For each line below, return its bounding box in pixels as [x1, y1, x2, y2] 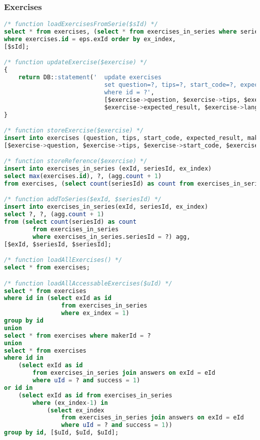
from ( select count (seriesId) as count [4, 218, 136, 226]
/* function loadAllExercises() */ [4, 256, 122, 264]
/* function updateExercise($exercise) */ [4, 59, 147, 66]
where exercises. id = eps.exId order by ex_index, [4, 35, 176, 43]
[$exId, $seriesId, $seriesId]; [4, 240, 111, 248]
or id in [4, 384, 33, 391]
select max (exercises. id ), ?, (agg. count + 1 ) [4, 173, 162, 180]
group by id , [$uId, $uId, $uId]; [4, 429, 119, 436]
